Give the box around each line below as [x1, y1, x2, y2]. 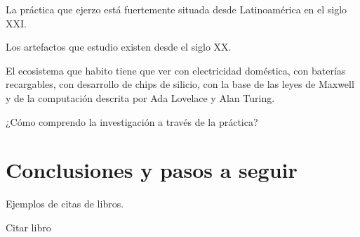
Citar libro [6, 219, 51, 234]
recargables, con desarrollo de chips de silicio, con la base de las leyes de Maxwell [6, 77, 354, 91]
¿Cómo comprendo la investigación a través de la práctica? [6, 114, 258, 129]
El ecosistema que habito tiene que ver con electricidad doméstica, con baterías [6, 63, 346, 77]
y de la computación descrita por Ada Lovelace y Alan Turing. [6, 90, 275, 105]
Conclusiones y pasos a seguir [6, 155, 298, 184]
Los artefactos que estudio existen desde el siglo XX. [6, 39, 232, 54]
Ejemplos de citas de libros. [6, 196, 124, 211]
